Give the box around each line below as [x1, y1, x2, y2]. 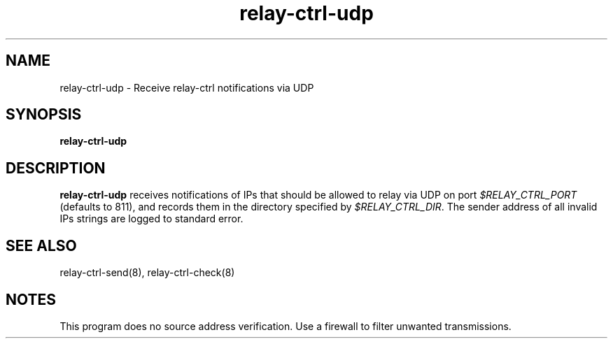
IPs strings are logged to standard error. [59, 213, 244, 225]
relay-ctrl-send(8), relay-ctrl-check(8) [59, 266, 235, 279]
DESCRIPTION [6, 159, 106, 177]
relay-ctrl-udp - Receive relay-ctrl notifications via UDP [59, 81, 314, 94]
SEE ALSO [6, 236, 77, 255]
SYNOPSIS [6, 106, 82, 124]
